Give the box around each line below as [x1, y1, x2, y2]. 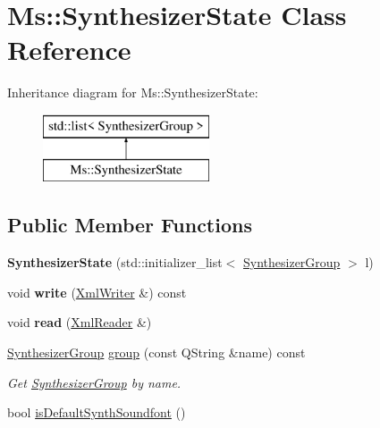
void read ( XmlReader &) [7, 313, 152, 331]
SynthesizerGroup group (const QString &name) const [7, 343, 306, 362]
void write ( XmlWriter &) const [7, 282, 187, 301]
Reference [7, 31, 131, 68]
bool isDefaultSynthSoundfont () [7, 403, 186, 422]
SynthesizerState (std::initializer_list [7, 253, 223, 272]
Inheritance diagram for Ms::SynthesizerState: [7, 83, 258, 102]
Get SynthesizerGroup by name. [7, 373, 182, 391]
